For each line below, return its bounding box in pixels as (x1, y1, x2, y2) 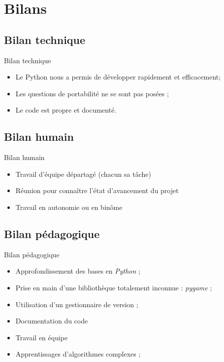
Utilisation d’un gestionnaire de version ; (15, 299, 138, 309)
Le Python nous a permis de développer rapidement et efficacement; (15, 72, 221, 82)
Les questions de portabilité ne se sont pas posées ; (15, 88, 169, 98)
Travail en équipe (15, 332, 68, 342)
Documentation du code (15, 316, 88, 326)
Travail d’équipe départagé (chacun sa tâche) (15, 168, 151, 179)
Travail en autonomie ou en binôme (15, 201, 123, 212)
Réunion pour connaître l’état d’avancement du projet (15, 185, 179, 196)
